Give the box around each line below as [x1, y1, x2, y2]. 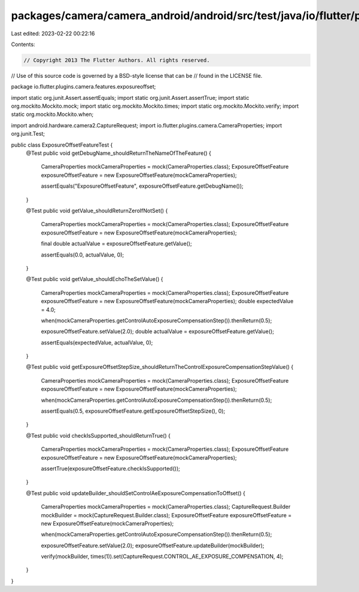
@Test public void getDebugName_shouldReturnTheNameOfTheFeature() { [26, 149, 212, 157]
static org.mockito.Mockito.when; [11, 111, 94, 118]
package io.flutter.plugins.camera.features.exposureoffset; [11, 83, 156, 90]
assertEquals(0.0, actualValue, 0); [41, 251, 124, 258]
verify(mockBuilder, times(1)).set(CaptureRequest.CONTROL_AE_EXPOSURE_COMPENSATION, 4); [41, 553, 284, 560]
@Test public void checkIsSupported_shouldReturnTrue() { [26, 432, 171, 439]
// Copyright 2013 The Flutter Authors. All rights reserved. [23, 57, 210, 63]
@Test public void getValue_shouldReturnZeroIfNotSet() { [26, 207, 168, 214]
